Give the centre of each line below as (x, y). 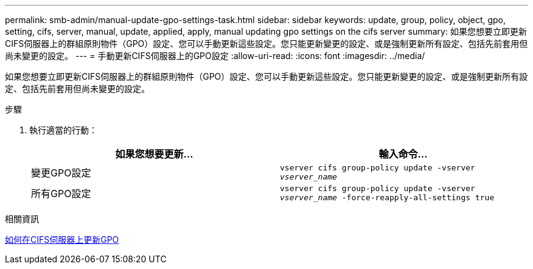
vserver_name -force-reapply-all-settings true (387, 197)
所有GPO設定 (61, 194)
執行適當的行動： (63, 130)
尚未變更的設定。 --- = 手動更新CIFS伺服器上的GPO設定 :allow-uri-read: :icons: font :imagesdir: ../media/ (215, 56)
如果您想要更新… (154, 154)
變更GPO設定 (61, 173)
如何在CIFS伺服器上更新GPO (62, 239)
